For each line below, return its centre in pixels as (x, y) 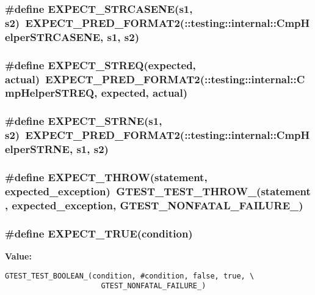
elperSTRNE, (39, 149)
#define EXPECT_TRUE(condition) (99, 233)
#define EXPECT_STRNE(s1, (84, 121)
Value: (18, 256)
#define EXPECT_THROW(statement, (106, 177)
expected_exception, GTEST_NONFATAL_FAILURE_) (157, 205)
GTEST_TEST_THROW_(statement (213, 191)
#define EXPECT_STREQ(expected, (100, 65)
